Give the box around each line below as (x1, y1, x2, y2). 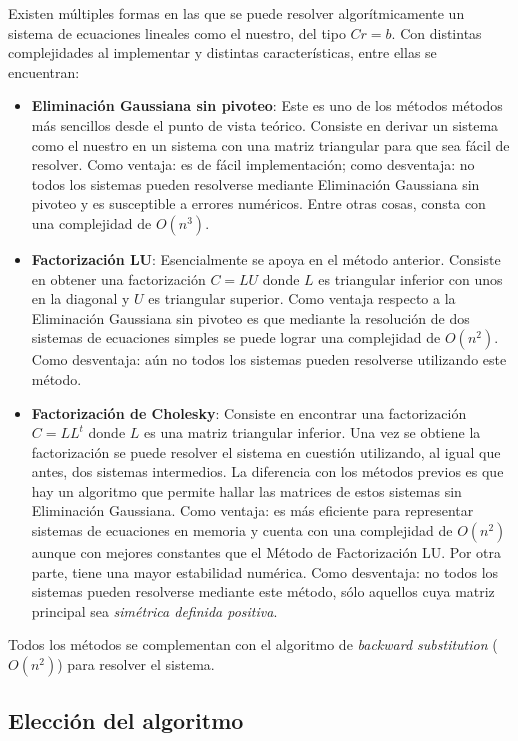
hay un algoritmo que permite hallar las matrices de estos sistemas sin (31, 480, 462, 501)
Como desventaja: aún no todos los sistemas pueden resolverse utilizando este (31, 349, 507, 370)
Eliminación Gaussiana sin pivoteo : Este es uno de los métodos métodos (31, 95, 503, 116)
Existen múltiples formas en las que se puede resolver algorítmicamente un (8, 3, 465, 23)
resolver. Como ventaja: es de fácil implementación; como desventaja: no (31, 154, 475, 175)
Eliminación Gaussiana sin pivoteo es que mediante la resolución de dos (31, 307, 470, 328)
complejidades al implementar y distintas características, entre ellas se (8, 42, 437, 63)
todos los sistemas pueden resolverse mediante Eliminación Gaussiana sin (31, 173, 480, 194)
